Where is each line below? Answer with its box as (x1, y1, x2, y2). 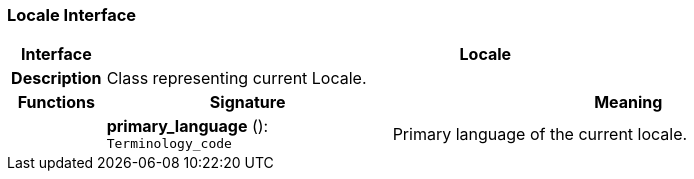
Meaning (594, 92, 663, 113)
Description (11, 68, 102, 89)
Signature (209, 92, 286, 113)
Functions (17, 92, 95, 113)
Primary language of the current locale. (392, 123, 688, 144)
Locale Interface (7, 5, 137, 25)
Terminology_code (106, 136, 232, 152)
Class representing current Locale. (106, 68, 367, 89)
